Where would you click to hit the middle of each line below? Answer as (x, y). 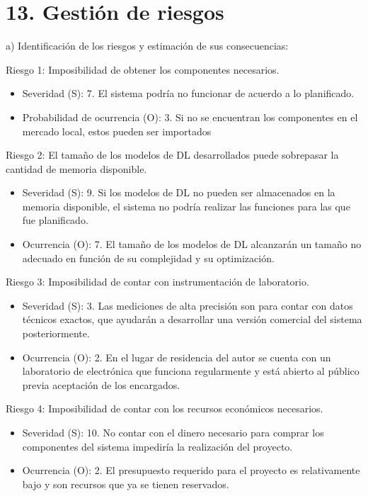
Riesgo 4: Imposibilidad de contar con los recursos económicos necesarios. (165, 408)
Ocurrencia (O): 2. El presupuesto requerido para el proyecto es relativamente (191, 470)
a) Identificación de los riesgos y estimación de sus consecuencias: (147, 46)
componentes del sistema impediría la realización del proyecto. (157, 446)
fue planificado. (55, 220)
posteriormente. (56, 333)
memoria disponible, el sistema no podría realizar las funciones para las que (186, 206)
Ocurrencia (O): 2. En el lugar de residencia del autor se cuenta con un (177, 357)
